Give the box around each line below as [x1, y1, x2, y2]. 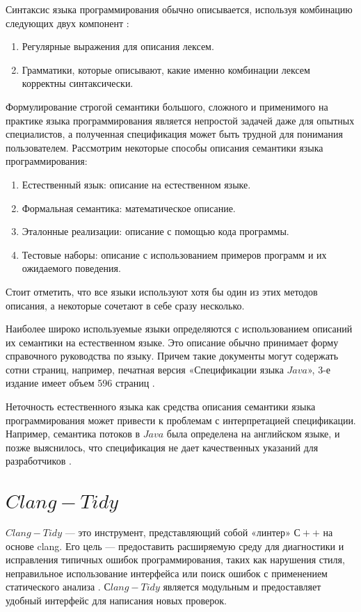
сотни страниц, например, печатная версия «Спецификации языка [6, 362, 284, 376]
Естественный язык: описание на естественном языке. [22, 177, 251, 191]
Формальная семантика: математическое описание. [22, 200, 236, 215]
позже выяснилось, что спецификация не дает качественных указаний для [6, 440, 319, 454]
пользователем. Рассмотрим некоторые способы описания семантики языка [6, 140, 323, 154]
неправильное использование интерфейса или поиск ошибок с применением [6, 565, 328, 580]
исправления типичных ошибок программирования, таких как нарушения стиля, [6, 552, 345, 567]
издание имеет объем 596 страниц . [6, 376, 155, 390]
